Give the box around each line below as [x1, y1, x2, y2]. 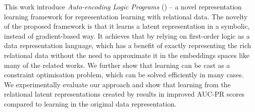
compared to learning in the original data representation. [4, 98, 177, 109]
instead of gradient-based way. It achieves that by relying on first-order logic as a [4, 30, 250, 41]
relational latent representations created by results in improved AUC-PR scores [4, 89, 245, 99]
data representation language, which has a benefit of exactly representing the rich [4, 40, 251, 51]
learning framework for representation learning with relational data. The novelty [4, 11, 248, 21]
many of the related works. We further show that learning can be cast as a [4, 59, 230, 70]
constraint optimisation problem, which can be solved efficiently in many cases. [4, 69, 244, 80]
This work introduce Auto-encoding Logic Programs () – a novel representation [4, 1, 242, 11]
